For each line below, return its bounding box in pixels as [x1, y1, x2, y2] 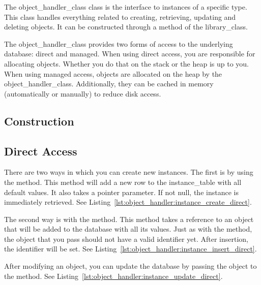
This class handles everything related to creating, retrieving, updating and [4, 11, 236, 22]
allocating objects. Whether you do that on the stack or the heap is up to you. [4, 58, 249, 69]
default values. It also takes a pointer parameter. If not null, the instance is [4, 186, 239, 197]
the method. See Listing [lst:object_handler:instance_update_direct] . [4, 270, 223, 281]
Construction [4, 113, 74, 129]
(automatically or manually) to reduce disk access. [4, 88, 161, 99]
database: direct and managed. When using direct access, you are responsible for [4, 48, 255, 59]
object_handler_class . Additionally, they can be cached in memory [4, 78, 214, 89]
